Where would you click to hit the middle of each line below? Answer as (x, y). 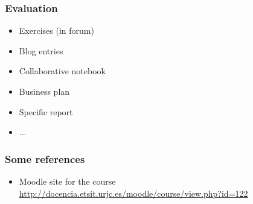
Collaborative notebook (62, 71)
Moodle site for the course (67, 181)
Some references (45, 158)
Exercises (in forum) (56, 30)
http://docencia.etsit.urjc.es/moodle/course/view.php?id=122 (133, 193)
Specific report (46, 111)
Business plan (44, 91)
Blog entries (41, 50)
